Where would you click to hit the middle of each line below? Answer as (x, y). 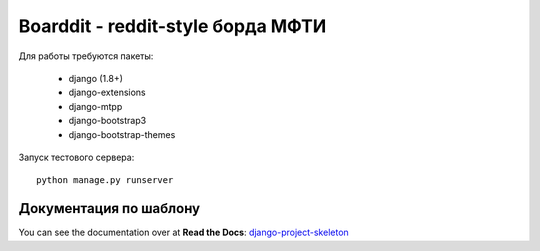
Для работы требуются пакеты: (86, 56)
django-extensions (107, 92)
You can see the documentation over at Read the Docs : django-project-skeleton (183, 232)
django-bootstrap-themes (122, 134)
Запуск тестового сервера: (76, 157)
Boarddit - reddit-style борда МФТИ (172, 26)
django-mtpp (95, 106)
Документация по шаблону (109, 208)
